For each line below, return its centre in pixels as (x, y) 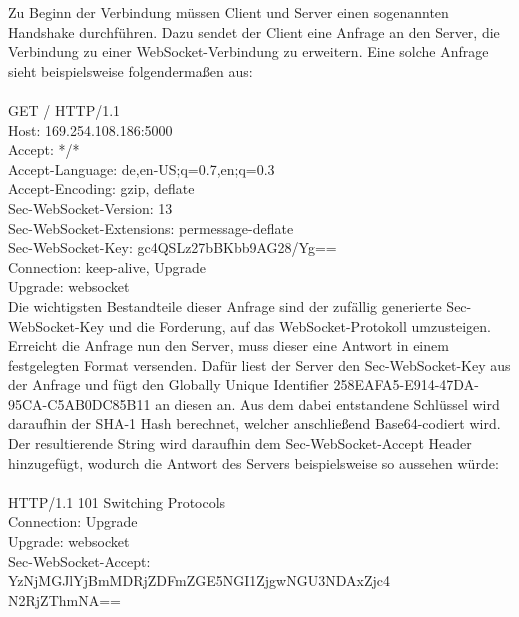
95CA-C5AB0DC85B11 (79, 403)
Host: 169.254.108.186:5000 (90, 129)
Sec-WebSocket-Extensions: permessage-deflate (151, 227)
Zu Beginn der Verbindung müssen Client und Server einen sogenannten (228, 12)
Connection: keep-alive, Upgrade (107, 266)
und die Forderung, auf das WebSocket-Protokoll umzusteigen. (299, 325)
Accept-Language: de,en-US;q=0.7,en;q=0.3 (141, 168)
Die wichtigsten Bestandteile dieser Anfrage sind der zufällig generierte (225, 305)
